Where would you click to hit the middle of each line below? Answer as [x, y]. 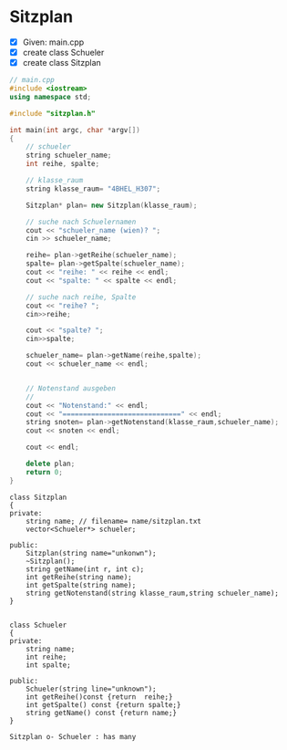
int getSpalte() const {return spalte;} [103, 704]
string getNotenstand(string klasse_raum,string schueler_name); [153, 593]
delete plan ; [51, 464]
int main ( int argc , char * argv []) [75, 130]
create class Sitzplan [62, 63]
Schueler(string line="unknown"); [91, 689]
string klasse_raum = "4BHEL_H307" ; [93, 189]
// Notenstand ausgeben [71, 388]
